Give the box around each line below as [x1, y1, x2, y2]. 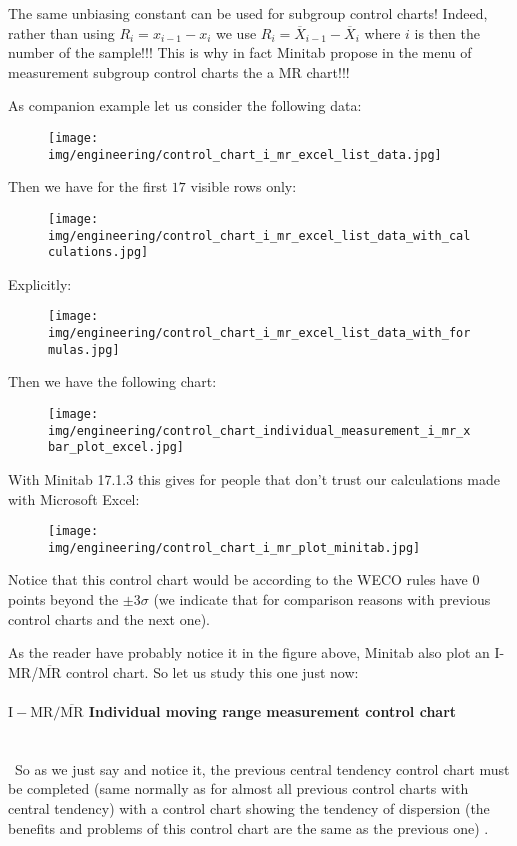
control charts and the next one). [8, 608, 210, 629]
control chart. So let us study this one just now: [65, 661, 359, 682]
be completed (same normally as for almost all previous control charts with [8, 778, 469, 799]
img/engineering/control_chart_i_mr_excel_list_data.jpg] [48, 147, 442, 162]
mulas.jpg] [48, 342, 120, 357]
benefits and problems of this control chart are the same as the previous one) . [8, 817, 489, 838]
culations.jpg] [48, 245, 149, 260]
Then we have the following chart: [8, 371, 217, 392]
